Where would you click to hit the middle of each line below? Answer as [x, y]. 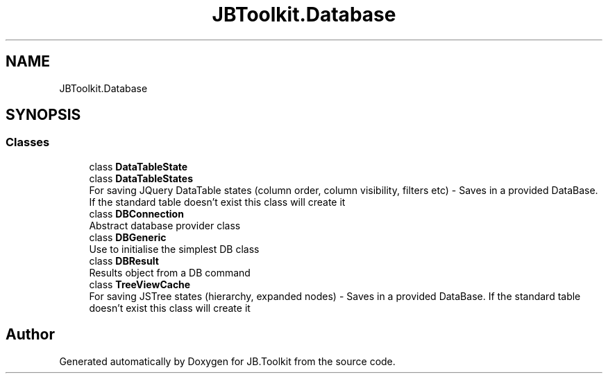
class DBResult [124, 261]
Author [30, 335]
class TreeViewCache [140, 284]
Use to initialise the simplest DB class [174, 249]
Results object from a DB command [170, 272]
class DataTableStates [141, 178]
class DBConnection [136, 213]
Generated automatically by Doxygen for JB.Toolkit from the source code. [227, 361]
